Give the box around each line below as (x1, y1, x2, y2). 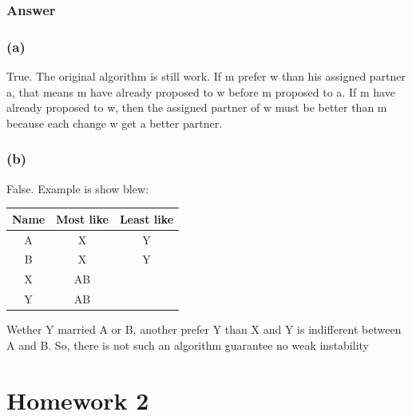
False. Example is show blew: (6, 180, 149, 196)
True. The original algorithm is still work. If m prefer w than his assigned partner (6, 68, 406, 85)
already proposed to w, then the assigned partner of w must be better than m (6, 99, 387, 116)
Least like (119, 210, 174, 227)
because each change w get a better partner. (6, 114, 223, 131)
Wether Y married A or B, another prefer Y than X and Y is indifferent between (6, 321, 402, 338)
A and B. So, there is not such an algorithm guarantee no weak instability (6, 336, 369, 353)
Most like (56, 210, 109, 227)
